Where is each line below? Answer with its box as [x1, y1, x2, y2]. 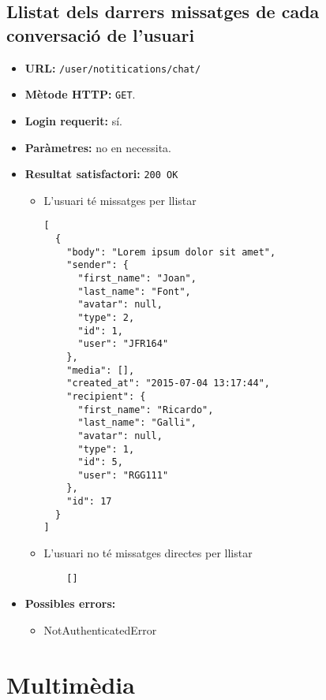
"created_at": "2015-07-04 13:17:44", [66, 378, 270, 389]
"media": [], [66, 364, 135, 376]
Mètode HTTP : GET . [24, 86, 136, 102]
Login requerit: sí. [24, 112, 122, 128]
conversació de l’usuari [6, 22, 195, 47]
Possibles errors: [24, 595, 116, 612]
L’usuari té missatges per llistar [43, 192, 197, 208]
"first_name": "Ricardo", [77, 404, 214, 415]
